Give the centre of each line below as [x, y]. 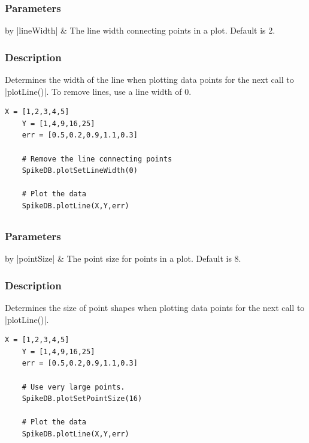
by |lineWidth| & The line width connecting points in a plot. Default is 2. [140, 30]
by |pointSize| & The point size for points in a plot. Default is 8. [123, 258]
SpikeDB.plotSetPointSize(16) [82, 399]
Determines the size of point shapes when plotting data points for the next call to [155, 308]
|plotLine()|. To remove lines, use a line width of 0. [98, 91]
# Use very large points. [73, 387]
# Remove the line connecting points [97, 159]
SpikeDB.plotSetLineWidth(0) [80, 171]
